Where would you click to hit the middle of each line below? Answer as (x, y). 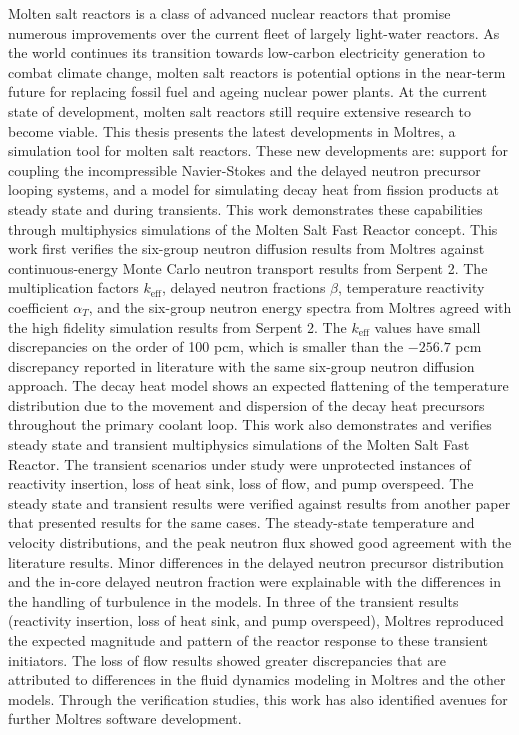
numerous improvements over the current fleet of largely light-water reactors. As (254, 32)
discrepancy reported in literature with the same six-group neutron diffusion (241, 365)
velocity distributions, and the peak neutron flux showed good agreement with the (260, 542)
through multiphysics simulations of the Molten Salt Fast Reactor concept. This (253, 228)
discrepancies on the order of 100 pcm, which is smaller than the (206, 346)
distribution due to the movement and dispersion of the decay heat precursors (246, 404)
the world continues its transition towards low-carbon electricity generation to (246, 52)
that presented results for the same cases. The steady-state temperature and (241, 522)
